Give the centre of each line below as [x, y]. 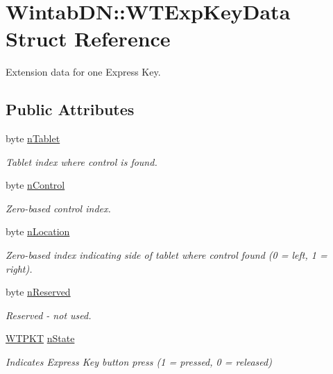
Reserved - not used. [49, 315]
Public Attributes [70, 109]
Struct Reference [88, 39]
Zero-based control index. [58, 208]
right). [19, 268]
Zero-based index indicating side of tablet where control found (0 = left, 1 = [166, 255]
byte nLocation [38, 231]
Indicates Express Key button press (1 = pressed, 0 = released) [139, 362]
